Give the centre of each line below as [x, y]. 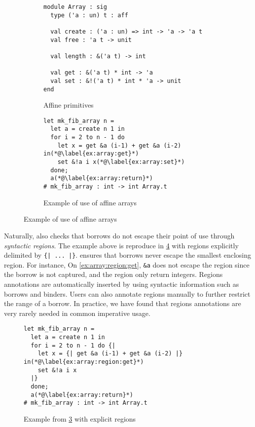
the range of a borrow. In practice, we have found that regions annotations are [123, 303]
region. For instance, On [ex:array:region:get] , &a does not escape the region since [127, 264]
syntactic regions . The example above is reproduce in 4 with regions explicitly [121, 245]
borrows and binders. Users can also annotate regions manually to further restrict [127, 293]
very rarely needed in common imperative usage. [77, 313]
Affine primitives [69, 105]
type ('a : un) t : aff [89, 15]
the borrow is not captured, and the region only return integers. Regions [113, 274]
